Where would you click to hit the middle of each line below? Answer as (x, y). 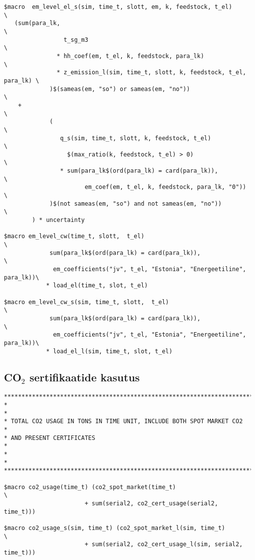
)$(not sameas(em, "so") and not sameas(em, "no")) (136, 203)
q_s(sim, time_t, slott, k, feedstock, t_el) (136, 138)
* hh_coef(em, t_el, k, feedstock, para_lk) (130, 56)
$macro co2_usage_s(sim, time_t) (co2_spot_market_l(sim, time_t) (115, 528)
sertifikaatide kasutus (85, 377)
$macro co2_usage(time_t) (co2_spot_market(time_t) (90, 487)
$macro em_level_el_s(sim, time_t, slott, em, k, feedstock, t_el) (118, 7)
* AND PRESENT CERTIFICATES (50, 438)
